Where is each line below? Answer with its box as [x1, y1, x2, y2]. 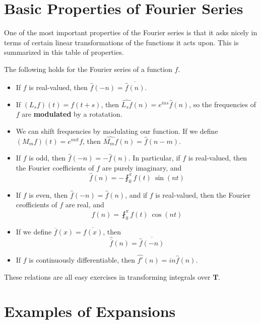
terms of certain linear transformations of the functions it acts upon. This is [4, 37, 239, 47]
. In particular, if [128, 152, 180, 163]
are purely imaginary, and [102, 162, 182, 173]
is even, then [29, 189, 68, 200]
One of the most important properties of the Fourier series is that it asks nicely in [4, 27, 257, 38]
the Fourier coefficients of [16, 162, 94, 173]
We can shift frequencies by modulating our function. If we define [16, 125, 218, 136]
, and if [125, 189, 148, 200]
